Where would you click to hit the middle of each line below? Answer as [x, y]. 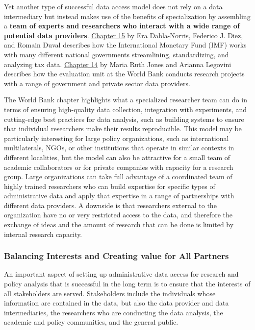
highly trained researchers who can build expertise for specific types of [110, 186]
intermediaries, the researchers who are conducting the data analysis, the [114, 312]
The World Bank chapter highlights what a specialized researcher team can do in [126, 100]
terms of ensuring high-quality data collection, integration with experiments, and [126, 109]
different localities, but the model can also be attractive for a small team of [117, 157]
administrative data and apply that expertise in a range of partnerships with [119, 196]
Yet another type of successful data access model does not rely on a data [113, 6]
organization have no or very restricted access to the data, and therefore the [118, 215]
